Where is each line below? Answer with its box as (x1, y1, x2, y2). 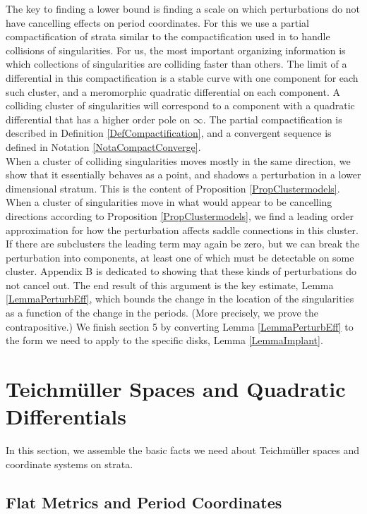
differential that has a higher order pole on (6, 111, 191, 126)
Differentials (6, 402, 126, 431)
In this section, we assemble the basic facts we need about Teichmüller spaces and (6, 443, 360, 458)
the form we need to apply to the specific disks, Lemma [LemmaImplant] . (6, 333, 323, 348)
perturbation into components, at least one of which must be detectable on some (6, 250, 354, 264)
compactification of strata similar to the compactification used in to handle (6, 29, 330, 44)
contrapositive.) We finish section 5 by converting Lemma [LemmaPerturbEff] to (6, 319, 354, 334)
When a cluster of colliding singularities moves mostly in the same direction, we (6, 153, 351, 168)
